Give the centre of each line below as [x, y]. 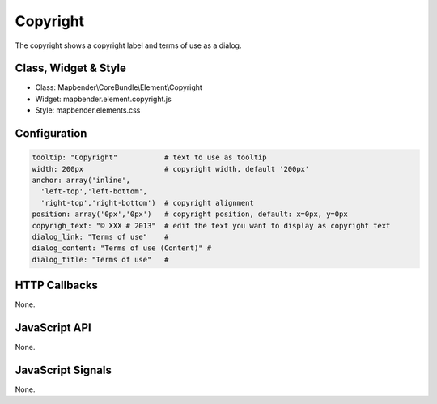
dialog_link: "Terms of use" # [100, 236]
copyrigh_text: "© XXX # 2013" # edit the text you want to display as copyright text [211, 225]
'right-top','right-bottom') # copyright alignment [147, 203]
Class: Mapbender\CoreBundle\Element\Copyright [119, 87]
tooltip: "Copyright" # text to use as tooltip [149, 157]
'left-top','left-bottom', [94, 191]
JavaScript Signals [64, 370]
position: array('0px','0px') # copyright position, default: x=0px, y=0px [190, 214]
